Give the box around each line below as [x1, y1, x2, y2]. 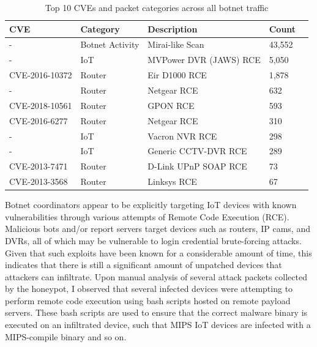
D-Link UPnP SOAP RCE [147, 160, 247, 173]
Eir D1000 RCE [147, 69, 207, 81]
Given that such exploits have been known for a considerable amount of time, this [5, 246, 312, 259]
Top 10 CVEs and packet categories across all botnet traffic [45, 1, 269, 13]
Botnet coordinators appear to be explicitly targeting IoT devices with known [5, 198, 297, 211]
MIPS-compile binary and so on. [5, 330, 127, 343]
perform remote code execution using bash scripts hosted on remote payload [5, 294, 291, 307]
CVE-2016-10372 [9, 69, 72, 81]
